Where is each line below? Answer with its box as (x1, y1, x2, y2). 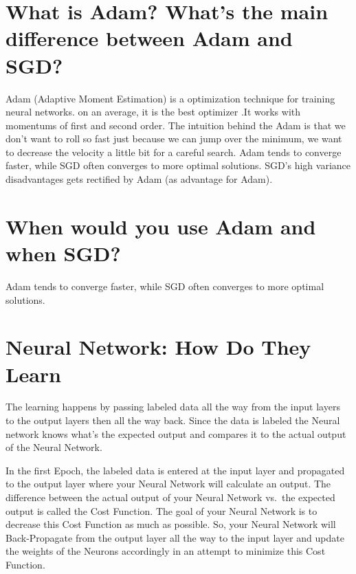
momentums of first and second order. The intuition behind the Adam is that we (5, 118, 346, 132)
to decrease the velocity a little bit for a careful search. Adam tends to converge (5, 144, 342, 159)
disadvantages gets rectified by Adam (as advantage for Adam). (5, 172, 273, 186)
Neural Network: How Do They (5, 333, 311, 361)
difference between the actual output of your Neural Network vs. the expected (5, 490, 335, 505)
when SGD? (5, 239, 121, 267)
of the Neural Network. (5, 440, 102, 454)
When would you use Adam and (5, 212, 316, 240)
